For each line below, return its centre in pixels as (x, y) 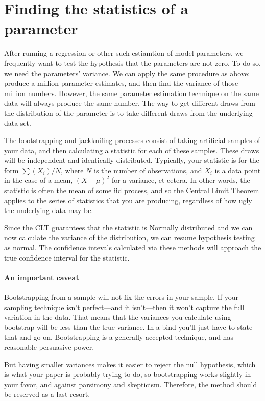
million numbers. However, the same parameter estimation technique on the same (131, 93)
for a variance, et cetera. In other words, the (181, 180)
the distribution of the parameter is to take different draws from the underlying (128, 113)
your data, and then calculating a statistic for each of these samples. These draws (132, 150)
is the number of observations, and (148, 170)
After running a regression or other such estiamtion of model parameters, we (124, 53)
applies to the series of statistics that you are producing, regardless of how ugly (128, 200)
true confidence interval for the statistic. (67, 257)
